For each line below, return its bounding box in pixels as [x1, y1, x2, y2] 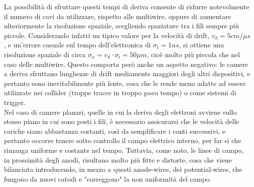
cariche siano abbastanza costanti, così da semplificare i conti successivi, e [4, 125, 226, 136]
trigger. [4, 97, 26, 107]
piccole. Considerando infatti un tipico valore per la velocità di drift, [4, 30, 210, 40]
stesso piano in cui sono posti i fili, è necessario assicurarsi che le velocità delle [4, 116, 239, 126]
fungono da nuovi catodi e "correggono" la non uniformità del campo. [4, 173, 212, 184]
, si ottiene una [179, 40, 224, 50]
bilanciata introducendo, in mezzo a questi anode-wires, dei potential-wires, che [4, 164, 243, 174]
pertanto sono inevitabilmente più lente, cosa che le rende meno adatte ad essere [4, 78, 246, 88]
